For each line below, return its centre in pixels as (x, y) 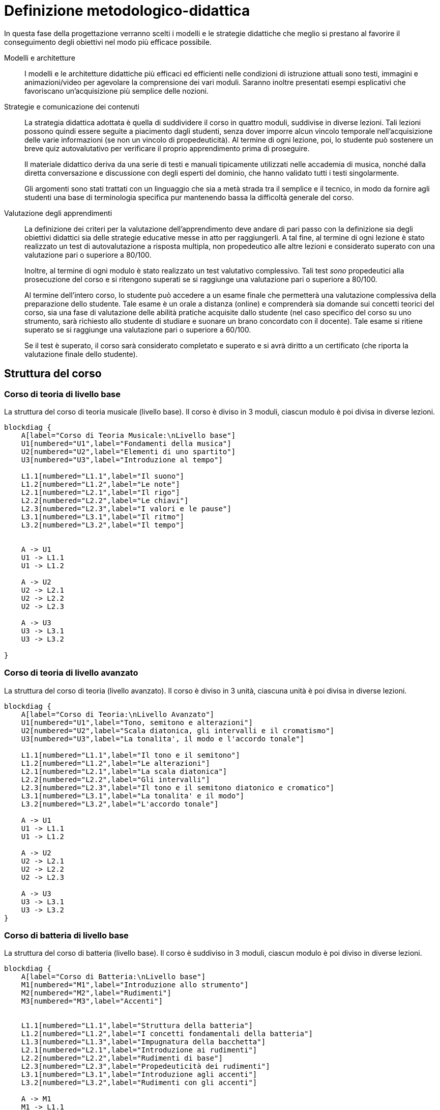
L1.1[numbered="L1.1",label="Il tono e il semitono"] (130, 755)
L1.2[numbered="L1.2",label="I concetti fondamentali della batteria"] (167, 1034)
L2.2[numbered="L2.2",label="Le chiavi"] (105, 500)
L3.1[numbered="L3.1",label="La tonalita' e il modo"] (133, 796)
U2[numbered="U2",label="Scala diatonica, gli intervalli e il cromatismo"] (178, 730)
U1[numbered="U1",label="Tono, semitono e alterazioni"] (137, 722)
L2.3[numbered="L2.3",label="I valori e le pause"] (126, 508)
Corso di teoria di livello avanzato (71, 673)
